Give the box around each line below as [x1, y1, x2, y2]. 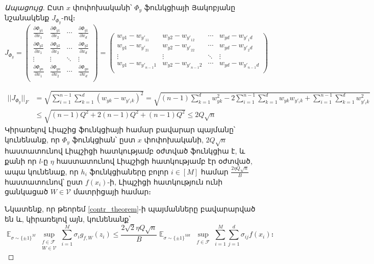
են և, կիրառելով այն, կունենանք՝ [5, 213, 131, 224]
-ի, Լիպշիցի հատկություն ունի [107, 176, 223, 187]
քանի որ [5, 155, 37, 166]
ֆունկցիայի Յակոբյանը [144, 2, 236, 12]
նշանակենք [5, 12, 49, 23]
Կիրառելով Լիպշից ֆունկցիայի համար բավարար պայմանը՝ [5, 124, 236, 134]
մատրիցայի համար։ [73, 186, 152, 197]
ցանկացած [5, 186, 48, 197]
